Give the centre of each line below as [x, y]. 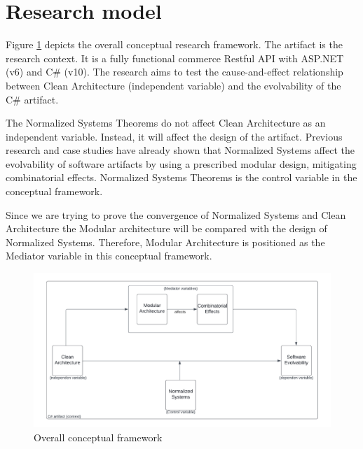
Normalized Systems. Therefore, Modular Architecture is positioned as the [165, 242]
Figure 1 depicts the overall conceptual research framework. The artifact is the [174, 44]
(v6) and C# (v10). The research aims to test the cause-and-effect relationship [174, 72]
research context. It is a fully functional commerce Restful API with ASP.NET [175, 58]
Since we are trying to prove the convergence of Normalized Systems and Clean [176, 214]
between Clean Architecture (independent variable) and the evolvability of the [173, 85]
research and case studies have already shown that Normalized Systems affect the [180, 150]
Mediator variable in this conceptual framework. [109, 256]
